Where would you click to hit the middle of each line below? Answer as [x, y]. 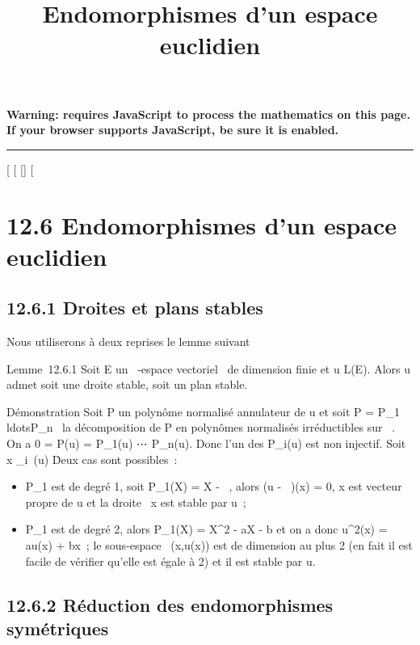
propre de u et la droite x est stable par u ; [136, 502]
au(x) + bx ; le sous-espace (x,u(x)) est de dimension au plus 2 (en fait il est [219, 545]
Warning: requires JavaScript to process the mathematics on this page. [208, 114]
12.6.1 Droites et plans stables [135, 308]
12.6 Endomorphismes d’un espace [202, 224]
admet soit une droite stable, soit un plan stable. [127, 384]
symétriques [58, 628]
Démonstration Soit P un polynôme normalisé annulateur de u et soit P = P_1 [203, 411]
